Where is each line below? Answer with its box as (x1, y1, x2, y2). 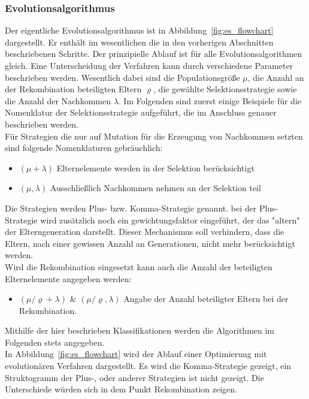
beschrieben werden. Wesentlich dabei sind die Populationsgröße (5, 71, 240, 83)
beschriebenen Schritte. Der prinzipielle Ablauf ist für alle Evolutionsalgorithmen (5, 47, 302, 60)
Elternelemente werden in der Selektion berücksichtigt (56, 161, 255, 174)
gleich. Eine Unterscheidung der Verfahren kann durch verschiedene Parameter (5, 59, 293, 71)
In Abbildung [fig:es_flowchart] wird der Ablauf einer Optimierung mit (5, 347, 267, 360)
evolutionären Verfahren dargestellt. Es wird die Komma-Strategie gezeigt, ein (5, 359, 292, 372)
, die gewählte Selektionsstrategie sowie (153, 83, 297, 95)
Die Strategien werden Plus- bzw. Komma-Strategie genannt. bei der (5, 201, 257, 214)
